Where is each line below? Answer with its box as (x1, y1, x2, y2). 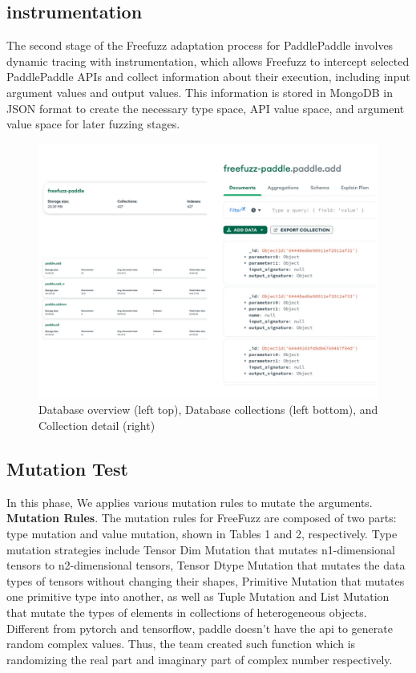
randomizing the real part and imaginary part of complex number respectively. (6, 651, 393, 667)
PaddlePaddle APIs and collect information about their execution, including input (6, 68, 410, 85)
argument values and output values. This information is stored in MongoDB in (6, 83, 393, 100)
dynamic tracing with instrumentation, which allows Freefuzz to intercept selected (6, 52, 410, 69)
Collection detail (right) (38, 416, 155, 433)
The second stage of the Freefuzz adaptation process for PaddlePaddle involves (6, 37, 394, 54)
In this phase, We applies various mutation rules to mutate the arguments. (6, 493, 373, 510)
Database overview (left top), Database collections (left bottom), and (38, 401, 378, 418)
